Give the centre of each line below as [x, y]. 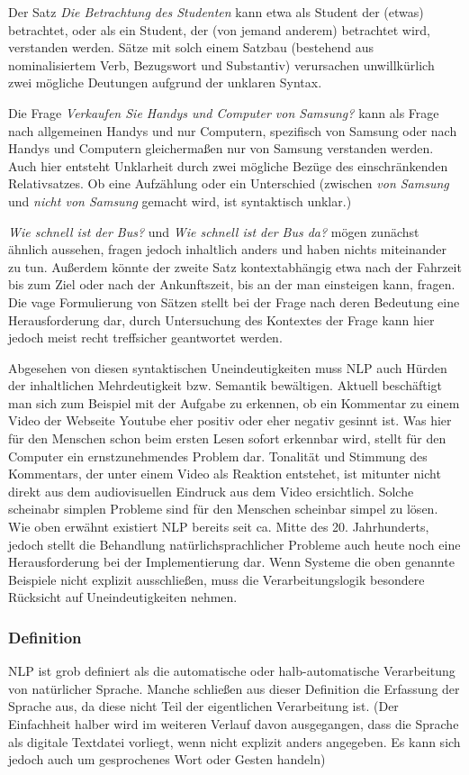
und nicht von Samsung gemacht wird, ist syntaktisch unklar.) [180, 201]
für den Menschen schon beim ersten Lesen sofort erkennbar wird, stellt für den [227, 438]
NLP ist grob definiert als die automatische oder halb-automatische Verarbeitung [232, 671]
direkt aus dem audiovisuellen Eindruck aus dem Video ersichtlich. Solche [211, 491]
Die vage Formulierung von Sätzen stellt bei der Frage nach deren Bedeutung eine [234, 301]
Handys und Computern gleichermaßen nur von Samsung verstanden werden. [221, 148]
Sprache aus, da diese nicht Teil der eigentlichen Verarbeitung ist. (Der [203, 706]
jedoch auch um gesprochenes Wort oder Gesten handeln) [167, 759]
